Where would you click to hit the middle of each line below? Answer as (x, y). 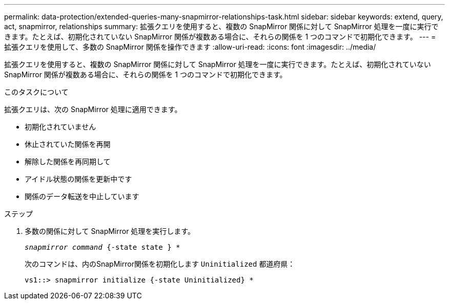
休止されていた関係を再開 (68, 144)
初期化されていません (60, 127)
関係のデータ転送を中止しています (82, 196)
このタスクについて (36, 92)
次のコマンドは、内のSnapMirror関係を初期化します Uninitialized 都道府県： (160, 264)
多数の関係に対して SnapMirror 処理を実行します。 (110, 231)
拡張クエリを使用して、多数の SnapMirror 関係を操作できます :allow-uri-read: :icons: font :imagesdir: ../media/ (190, 47)
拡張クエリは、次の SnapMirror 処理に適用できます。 (93, 109)
